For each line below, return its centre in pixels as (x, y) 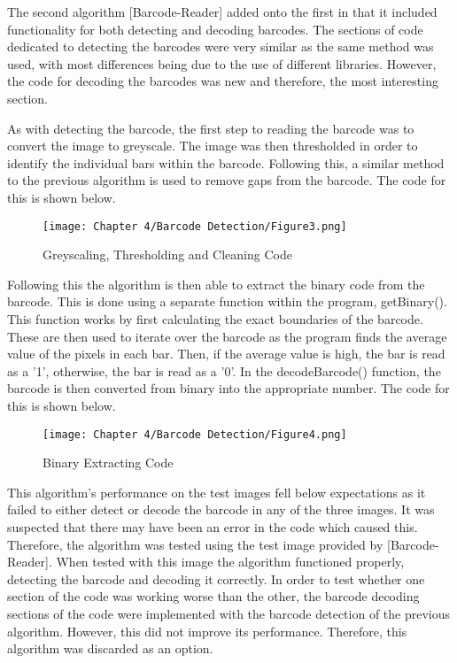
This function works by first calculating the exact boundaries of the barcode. (215, 318)
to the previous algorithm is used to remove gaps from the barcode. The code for (227, 180)
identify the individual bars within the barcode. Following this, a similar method (226, 162)
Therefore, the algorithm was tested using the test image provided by (195, 544)
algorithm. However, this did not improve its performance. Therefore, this (207, 631)
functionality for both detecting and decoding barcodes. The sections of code (215, 29)
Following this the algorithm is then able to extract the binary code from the (216, 284)
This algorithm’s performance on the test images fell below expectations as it (217, 492)
